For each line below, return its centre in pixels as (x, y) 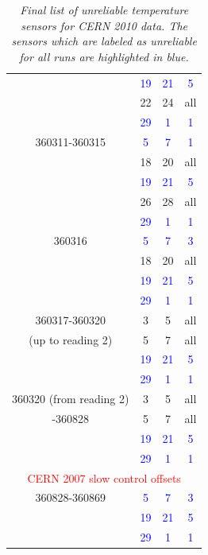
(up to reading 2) (71, 339)
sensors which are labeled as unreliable (104, 41)
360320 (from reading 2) (71, 399)
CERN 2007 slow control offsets (104, 477)
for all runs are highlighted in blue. (104, 56)
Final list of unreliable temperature (104, 10)
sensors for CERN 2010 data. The (104, 25)
